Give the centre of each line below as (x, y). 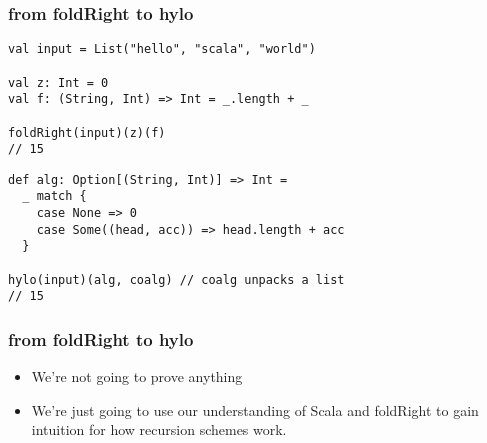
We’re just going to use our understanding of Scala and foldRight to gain (255, 409)
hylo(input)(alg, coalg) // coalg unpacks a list (176, 279)
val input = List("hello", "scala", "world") (162, 49)
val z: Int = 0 (58, 82)
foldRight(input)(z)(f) (87, 132)
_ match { (54, 196)
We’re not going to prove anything (137, 376)
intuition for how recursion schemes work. (159, 429)
